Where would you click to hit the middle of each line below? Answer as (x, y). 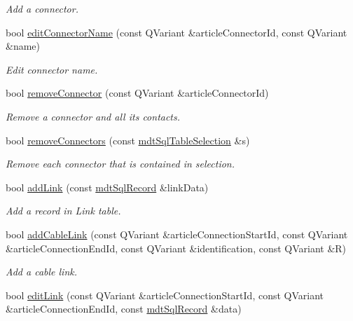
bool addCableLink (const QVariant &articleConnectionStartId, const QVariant (177, 234)
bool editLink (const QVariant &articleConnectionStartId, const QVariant (165, 295)
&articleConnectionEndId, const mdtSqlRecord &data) (124, 309)
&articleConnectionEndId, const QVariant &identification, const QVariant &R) (176, 248)
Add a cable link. (42, 272)
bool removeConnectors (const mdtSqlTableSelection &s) (128, 140)
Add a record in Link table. (63, 211)
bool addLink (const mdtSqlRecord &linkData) (107, 187)
